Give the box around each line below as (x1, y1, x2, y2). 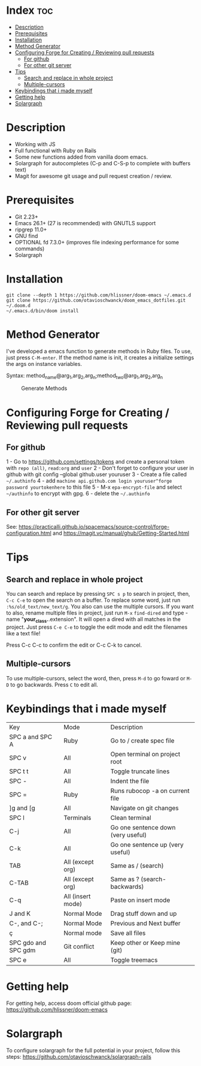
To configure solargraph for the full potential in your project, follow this (6, 1046, 181, 1054)
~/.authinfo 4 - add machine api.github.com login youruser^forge (6, 477, 172, 484)
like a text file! (6, 630, 41, 637)
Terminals (63, 813, 92, 822)
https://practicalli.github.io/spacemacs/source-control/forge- (19, 523, 170, 531)
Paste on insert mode (110, 896, 170, 904)
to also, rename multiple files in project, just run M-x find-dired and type (6, 609, 184, 617)
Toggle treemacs (110, 956, 158, 964)
